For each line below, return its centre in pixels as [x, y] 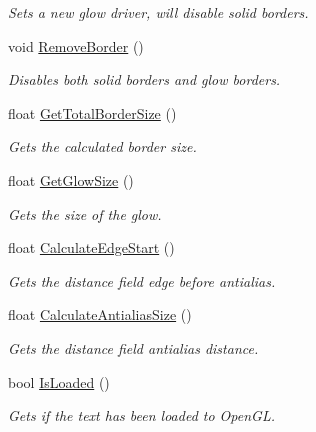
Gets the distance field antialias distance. [133, 347]
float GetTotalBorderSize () [92, 112]
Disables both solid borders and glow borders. [144, 79]
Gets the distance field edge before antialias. [142, 280]
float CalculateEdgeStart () [91, 247]
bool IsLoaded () [59, 381]
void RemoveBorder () [76, 45]
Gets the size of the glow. [85, 213]
